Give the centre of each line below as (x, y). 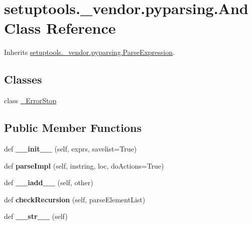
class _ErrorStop (30, 100)
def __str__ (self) (36, 216)
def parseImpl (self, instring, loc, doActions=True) (84, 165)
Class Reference (60, 28)
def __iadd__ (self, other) (49, 182)
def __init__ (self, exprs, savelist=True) (71, 148)
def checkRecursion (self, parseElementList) (75, 199)
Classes (23, 79)
